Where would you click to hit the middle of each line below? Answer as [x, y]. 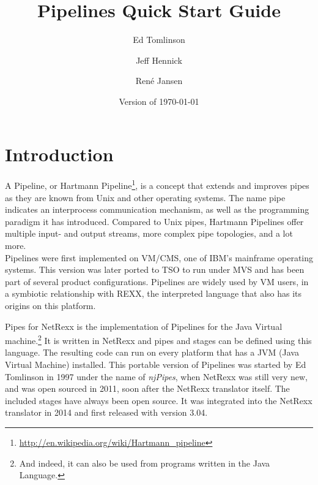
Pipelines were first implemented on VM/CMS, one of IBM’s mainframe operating [159, 257]
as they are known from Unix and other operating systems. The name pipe [145, 197]
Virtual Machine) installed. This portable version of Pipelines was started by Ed [156, 365]
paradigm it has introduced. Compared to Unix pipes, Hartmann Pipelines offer [154, 221]
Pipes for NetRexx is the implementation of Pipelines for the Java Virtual [144, 326]
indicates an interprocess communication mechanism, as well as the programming [157, 209]
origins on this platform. [50, 306]
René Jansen [159, 81]
